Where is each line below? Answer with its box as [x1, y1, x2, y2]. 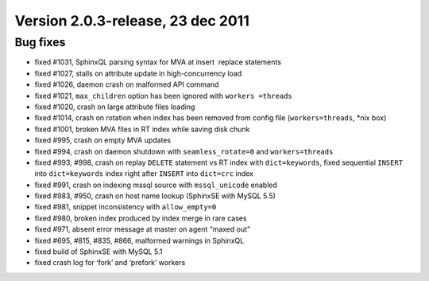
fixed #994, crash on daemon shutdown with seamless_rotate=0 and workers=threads [34, 146, 334, 156]
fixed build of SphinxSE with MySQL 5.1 [34, 247, 163, 256]
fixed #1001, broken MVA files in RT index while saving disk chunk [34, 124, 250, 134]
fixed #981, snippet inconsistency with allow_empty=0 [34, 202, 217, 212]
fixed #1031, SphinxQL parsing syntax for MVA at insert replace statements [34, 57, 282, 67]
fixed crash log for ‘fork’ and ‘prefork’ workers [34, 258, 186, 267]
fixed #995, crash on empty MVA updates [34, 135, 171, 145]
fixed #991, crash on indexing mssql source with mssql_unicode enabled [34, 180, 278, 189]
